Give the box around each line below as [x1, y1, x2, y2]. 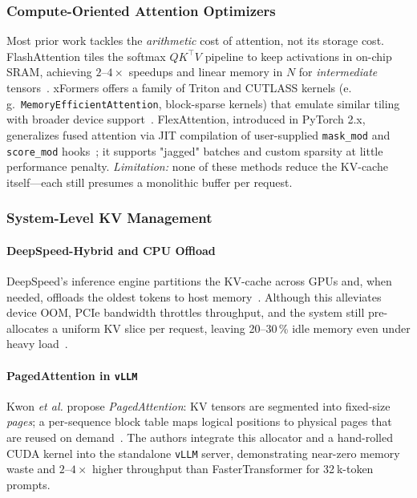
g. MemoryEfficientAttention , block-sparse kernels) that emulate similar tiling [6, 95, 400, 111]
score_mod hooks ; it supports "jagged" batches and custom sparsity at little [6, 142, 383, 159]
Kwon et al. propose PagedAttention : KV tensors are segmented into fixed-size [6, 397, 391, 414]
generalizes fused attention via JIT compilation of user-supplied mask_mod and [6, 126, 391, 143]
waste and [6, 460, 56, 477]
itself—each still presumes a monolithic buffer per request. [6, 173, 293, 190]
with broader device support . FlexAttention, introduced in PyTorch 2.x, [6, 111, 366, 128]
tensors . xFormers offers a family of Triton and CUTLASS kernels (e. [6, 79, 352, 95]
